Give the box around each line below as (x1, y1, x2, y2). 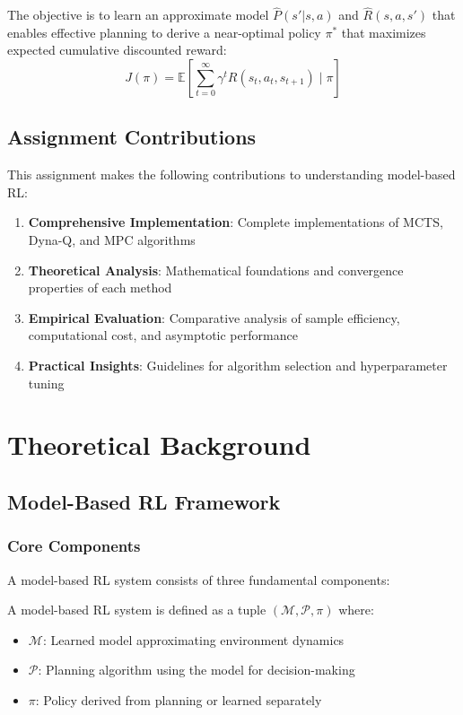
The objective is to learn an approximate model (7, 5, 269, 24)
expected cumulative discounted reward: (7, 40, 227, 59)
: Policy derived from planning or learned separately (35, 690, 322, 709)
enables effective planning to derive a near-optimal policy (7, 22, 321, 41)
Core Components (7, 535, 141, 557)
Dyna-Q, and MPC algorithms (28, 230, 196, 249)
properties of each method (28, 278, 172, 297)
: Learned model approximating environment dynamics (42, 630, 345, 649)
